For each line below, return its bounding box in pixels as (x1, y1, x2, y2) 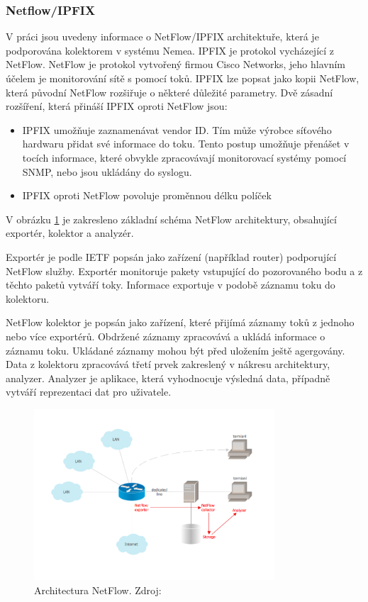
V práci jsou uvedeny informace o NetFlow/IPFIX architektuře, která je (6, 29, 319, 44)
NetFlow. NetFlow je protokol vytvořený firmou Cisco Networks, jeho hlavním (6, 57, 346, 72)
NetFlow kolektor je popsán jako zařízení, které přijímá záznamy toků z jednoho (6, 315, 355, 330)
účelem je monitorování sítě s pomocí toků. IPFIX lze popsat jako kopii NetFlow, (6, 71, 359, 85)
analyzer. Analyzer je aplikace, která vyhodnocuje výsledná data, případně (6, 370, 330, 385)
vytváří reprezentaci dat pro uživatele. (6, 384, 172, 399)
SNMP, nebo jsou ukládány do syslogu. (22, 164, 192, 179)
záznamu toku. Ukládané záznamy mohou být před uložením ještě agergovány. (6, 342, 345, 357)
